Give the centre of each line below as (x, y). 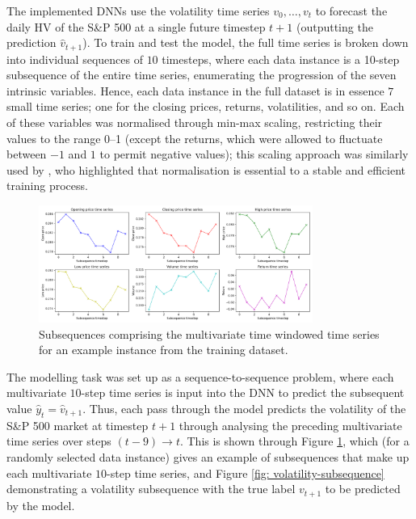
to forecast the (351, 11)
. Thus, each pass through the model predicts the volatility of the (244, 409)
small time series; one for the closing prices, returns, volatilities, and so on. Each (206, 106)
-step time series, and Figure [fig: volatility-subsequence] (246, 473)
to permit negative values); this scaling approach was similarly (254, 154)
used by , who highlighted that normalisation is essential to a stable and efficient (206, 169)
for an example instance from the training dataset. (164, 350)
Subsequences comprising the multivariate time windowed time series (209, 333)
